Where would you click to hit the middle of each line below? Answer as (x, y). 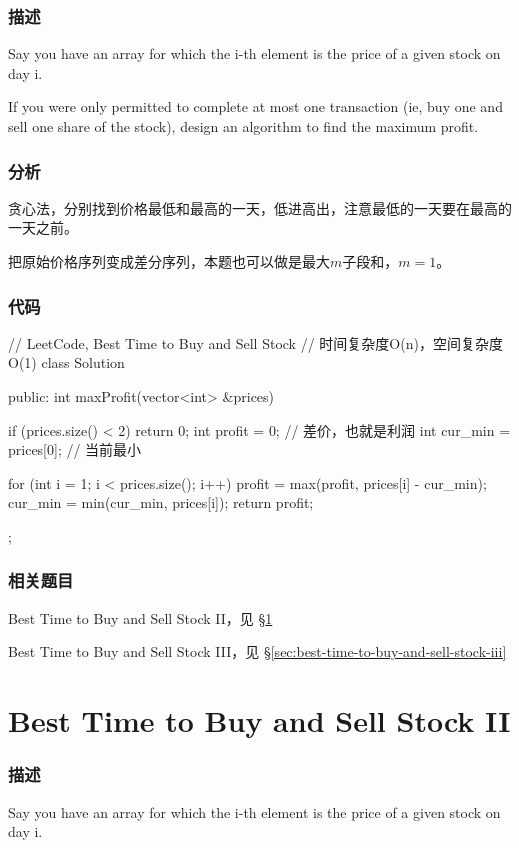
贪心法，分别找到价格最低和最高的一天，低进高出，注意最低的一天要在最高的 (260, 207)
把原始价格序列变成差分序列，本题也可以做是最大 (169, 261)
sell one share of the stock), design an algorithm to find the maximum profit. (243, 126)
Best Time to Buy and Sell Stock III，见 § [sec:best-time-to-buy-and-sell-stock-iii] (257, 651)
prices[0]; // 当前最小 (75, 449)
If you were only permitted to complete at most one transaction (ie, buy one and (255, 106)
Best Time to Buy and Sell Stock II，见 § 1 (140, 617)
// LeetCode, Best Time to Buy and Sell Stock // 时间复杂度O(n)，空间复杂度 (255, 342)
